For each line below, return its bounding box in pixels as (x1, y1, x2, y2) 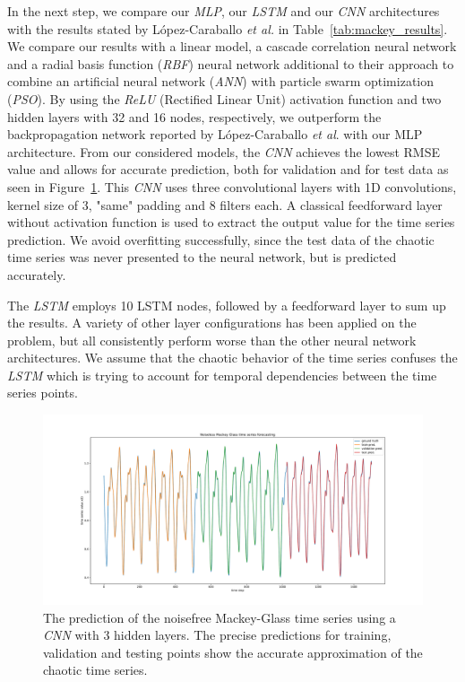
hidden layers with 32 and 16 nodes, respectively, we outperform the (7, 107, 382, 126)
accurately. (7, 265, 66, 284)
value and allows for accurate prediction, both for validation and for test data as (7, 160, 449, 179)
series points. (7, 383, 78, 402)
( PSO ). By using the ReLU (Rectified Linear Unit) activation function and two (7, 89, 442, 108)
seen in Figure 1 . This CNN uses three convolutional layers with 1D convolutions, (7, 177, 457, 196)
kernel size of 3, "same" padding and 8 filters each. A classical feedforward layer (7, 195, 443, 214)
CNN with (43, 625, 99, 644)
